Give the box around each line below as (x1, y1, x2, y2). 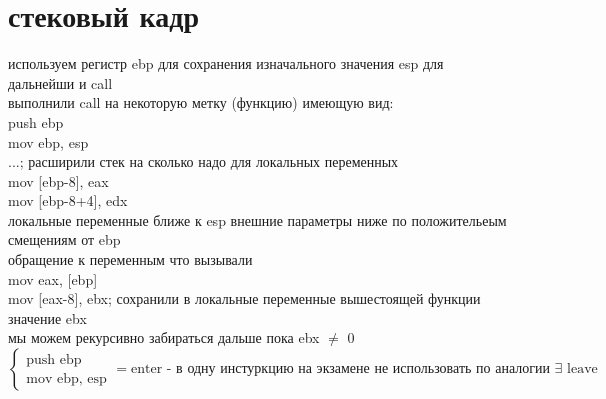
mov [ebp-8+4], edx (8, 190, 128, 211)
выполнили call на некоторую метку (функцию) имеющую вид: (8, 92, 394, 113)
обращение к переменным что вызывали (8, 249, 253, 270)
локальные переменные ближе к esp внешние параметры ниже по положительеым (8, 209, 507, 230)
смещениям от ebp (8, 229, 121, 250)
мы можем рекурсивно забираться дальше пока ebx (8, 327, 320, 348)
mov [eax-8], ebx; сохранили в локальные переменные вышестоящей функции (8, 288, 481, 309)
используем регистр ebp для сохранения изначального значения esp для (8, 53, 444, 74)
